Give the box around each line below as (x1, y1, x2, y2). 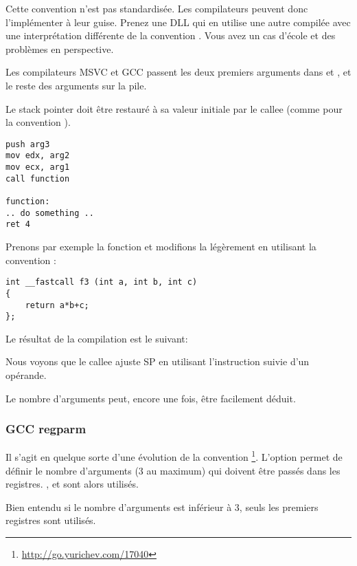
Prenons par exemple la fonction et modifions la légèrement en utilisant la (5, 239, 316, 253)
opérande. (5, 368, 47, 382)
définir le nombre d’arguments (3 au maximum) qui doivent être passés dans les (5, 463, 341, 477)
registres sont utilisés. (5, 513, 96, 527)
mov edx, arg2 (5, 151, 70, 161)
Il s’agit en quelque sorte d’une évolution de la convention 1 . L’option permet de (5, 448, 343, 464)
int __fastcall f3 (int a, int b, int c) (5, 277, 198, 287)
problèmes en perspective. (5, 41, 114, 56)
